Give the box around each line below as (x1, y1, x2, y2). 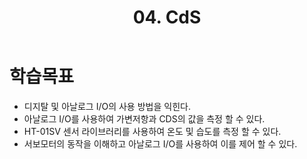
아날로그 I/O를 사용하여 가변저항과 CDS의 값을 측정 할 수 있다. (23, 112, 266, 125)
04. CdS (132, 6, 202, 29)
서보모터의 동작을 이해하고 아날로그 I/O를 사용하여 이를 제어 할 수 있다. (23, 137, 298, 150)
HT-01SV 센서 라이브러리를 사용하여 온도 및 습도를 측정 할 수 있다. (23, 125, 282, 137)
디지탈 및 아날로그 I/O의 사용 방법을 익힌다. (23, 100, 191, 112)
